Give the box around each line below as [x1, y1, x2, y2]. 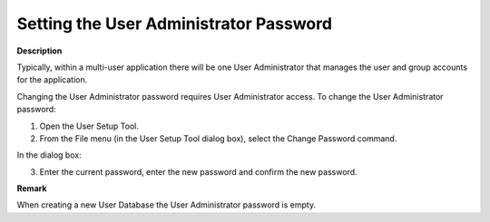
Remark [16, 183, 47, 194]
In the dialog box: [16, 150, 82, 160]
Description [16, 45, 63, 56]
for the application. [16, 74, 88, 85]
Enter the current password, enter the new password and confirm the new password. [39, 166, 358, 177]
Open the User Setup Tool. [39, 121, 140, 131]
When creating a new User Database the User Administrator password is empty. [16, 199, 317, 210]
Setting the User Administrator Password [16, 14, 333, 34]
